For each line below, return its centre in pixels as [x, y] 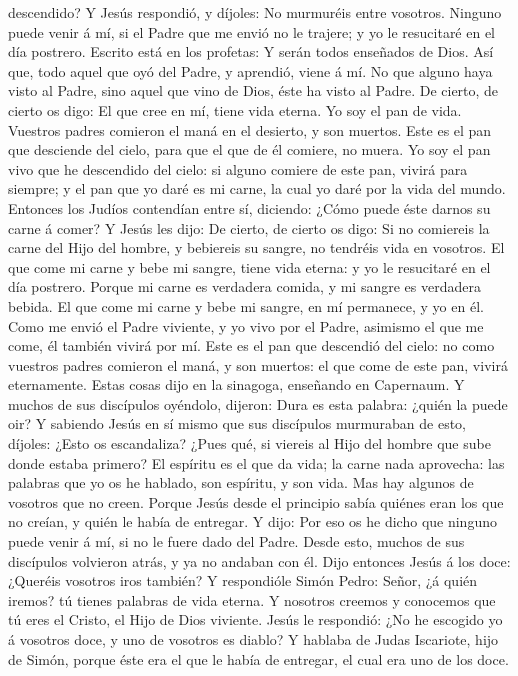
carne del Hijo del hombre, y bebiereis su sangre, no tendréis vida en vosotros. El [256, 247]
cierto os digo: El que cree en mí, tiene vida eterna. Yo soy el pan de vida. [235, 109]
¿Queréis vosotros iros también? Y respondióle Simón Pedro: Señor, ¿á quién [243, 580]
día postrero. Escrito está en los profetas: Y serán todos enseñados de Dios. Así [251, 51]
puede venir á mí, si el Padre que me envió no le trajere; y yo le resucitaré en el [252, 31]
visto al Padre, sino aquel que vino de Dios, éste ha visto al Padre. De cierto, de [253, 90]
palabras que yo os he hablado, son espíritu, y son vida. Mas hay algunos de [241, 482]
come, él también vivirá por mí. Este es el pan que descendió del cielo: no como [251, 345]
